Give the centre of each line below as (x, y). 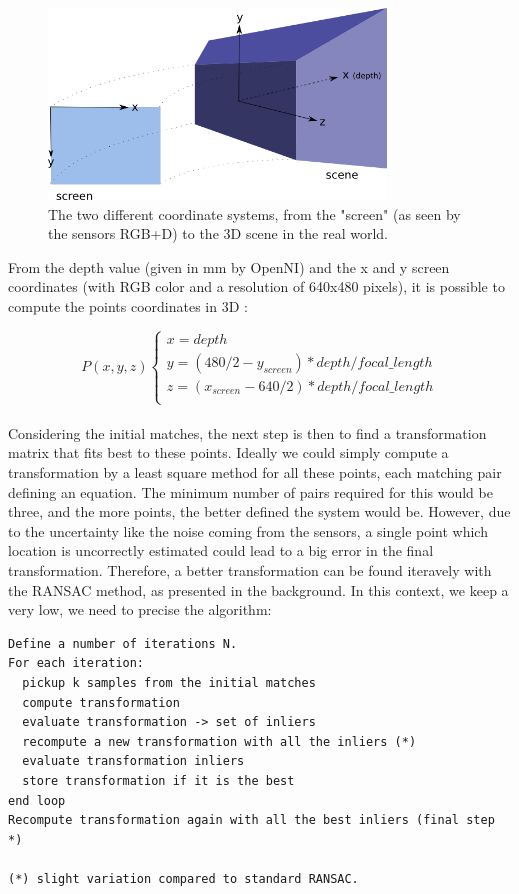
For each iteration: (76, 663)
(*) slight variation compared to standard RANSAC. (183, 878)
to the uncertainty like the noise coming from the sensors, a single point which (248, 530)
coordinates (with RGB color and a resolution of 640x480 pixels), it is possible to (256, 286)
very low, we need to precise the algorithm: (140, 609)
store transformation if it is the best (158, 780)
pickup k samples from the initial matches (169, 682)
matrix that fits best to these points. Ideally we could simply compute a (228, 452)
